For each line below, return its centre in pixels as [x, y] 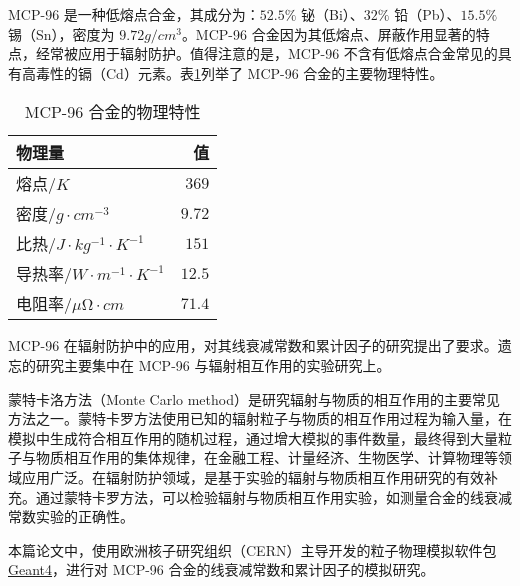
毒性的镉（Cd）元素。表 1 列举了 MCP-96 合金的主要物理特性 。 [239, 72]
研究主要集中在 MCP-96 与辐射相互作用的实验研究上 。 [213, 364]
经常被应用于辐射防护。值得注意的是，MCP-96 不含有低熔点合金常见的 [266, 53]
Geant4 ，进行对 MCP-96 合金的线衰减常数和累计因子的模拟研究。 [221, 569]
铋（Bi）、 [332, 14]
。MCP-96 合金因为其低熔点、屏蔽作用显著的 [328, 33]
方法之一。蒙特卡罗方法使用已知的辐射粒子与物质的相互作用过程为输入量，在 [260, 418]
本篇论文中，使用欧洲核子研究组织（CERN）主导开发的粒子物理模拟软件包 [252, 549]
